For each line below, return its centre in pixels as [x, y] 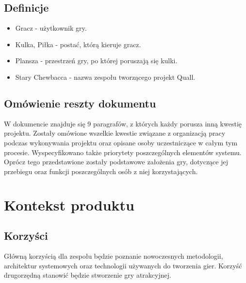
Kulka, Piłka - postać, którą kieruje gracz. [78, 44]
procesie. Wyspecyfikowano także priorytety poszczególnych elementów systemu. [123, 152]
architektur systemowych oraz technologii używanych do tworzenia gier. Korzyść [123, 265]
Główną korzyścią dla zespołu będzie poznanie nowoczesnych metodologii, [114, 256]
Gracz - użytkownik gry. [51, 28]
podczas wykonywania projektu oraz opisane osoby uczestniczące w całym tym [121, 142]
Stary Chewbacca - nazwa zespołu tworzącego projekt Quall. [105, 77]
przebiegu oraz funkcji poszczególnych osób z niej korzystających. [101, 171]
